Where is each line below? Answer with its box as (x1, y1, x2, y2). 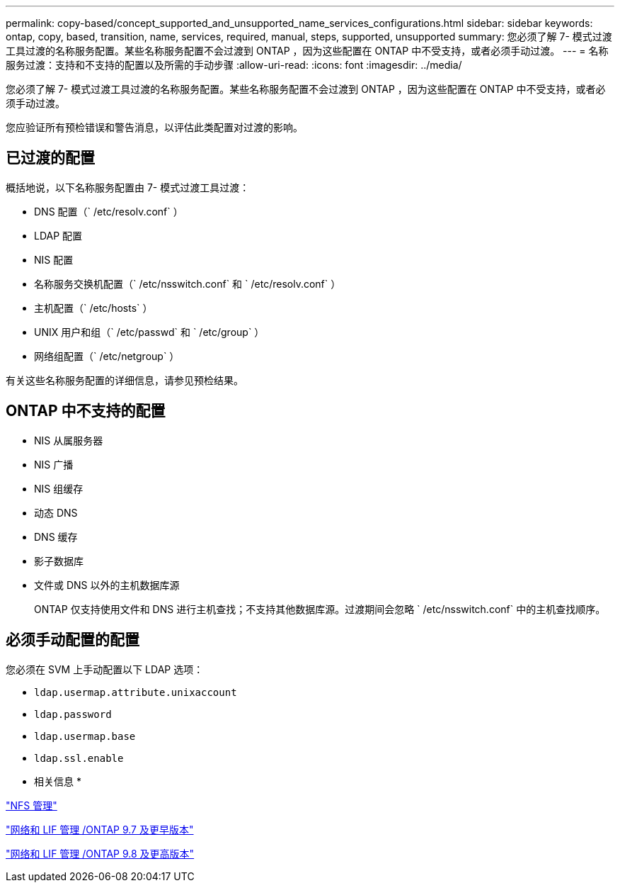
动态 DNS (34, 506, 78, 519)
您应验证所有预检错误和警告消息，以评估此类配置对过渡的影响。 (6, 121, 303, 133)
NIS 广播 (34, 458, 74, 471)
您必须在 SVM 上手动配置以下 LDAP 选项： (6, 663, 204, 675)
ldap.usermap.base (34, 730, 136, 742)
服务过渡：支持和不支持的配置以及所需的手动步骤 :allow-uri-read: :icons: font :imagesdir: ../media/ (6, 59, 462, 71)
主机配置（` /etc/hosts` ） (34, 301, 153, 314)
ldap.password (34, 708, 112, 720)
